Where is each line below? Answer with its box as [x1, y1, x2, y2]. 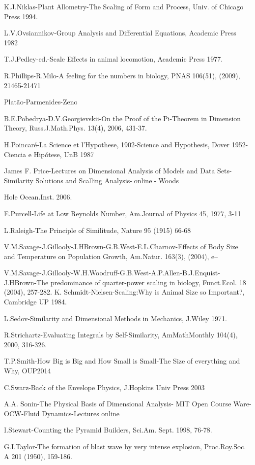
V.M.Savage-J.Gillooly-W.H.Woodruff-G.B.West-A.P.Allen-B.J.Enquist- [4, 267, 220, 278]
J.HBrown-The [4, 277, 49, 287]
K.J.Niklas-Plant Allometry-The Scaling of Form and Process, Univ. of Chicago [4, 1, 244, 11]
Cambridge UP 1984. [4, 297, 67, 307]
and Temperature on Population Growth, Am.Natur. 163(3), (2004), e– [4, 251, 218, 261]
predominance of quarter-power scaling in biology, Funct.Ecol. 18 [50, 277, 246, 287]
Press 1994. [4, 11, 38, 21]
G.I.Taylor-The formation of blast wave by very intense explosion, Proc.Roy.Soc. [4, 441, 246, 451]
